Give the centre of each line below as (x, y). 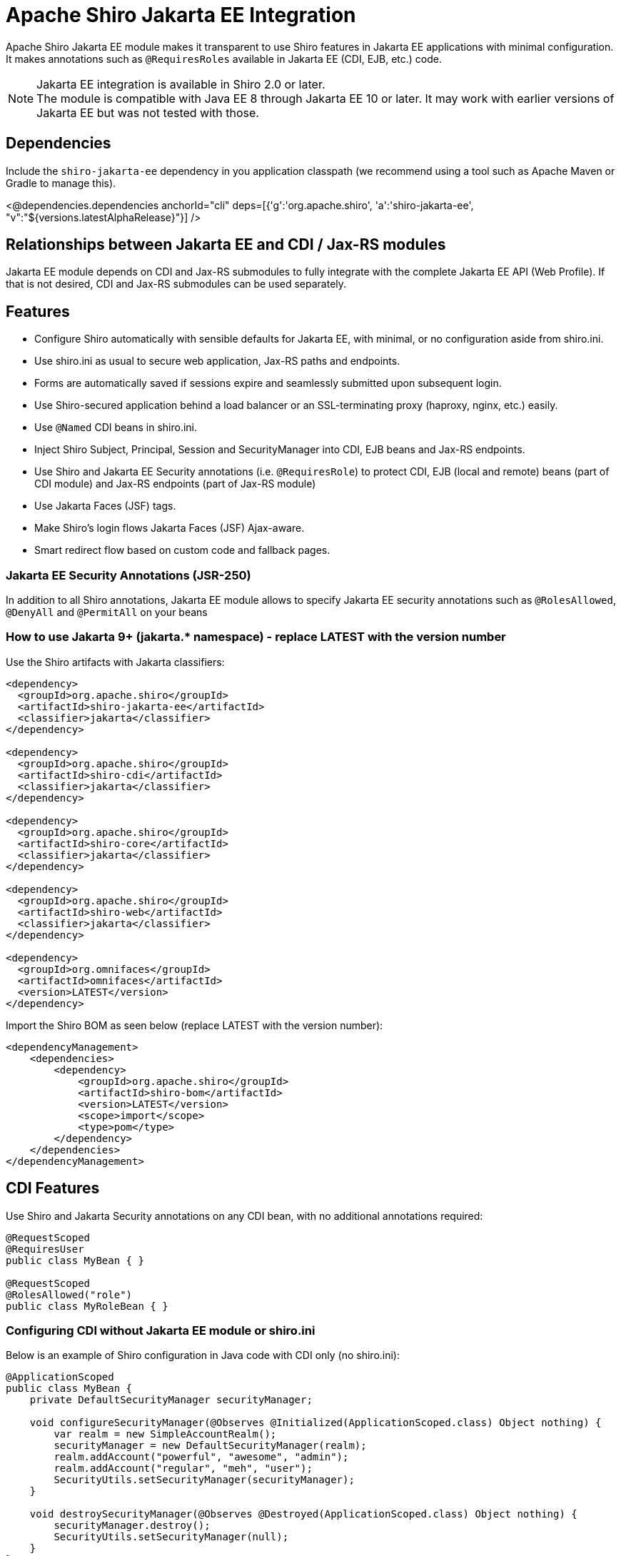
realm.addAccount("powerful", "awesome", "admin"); (201, 1457)
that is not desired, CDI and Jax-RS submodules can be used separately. (176, 284)
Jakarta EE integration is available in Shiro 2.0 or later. (181, 84)
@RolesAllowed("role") (69, 1294)
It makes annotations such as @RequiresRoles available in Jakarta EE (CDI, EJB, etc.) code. (224, 59)
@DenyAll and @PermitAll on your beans (107, 612)
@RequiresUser (45, 1249)
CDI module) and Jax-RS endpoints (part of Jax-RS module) (175, 484)
